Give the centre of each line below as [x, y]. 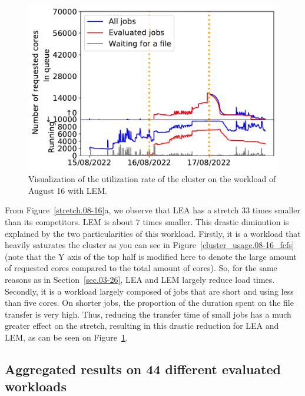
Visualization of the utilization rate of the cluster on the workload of [152, 179]
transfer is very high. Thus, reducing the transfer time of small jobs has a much [148, 314]
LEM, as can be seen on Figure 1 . [66, 337]
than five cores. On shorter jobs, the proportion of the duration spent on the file [149, 303]
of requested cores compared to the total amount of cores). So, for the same [141, 268]
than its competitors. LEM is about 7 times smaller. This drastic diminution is [147, 222]
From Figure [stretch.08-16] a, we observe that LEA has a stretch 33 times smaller [152, 210]
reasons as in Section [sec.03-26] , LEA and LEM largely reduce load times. [140, 279]
